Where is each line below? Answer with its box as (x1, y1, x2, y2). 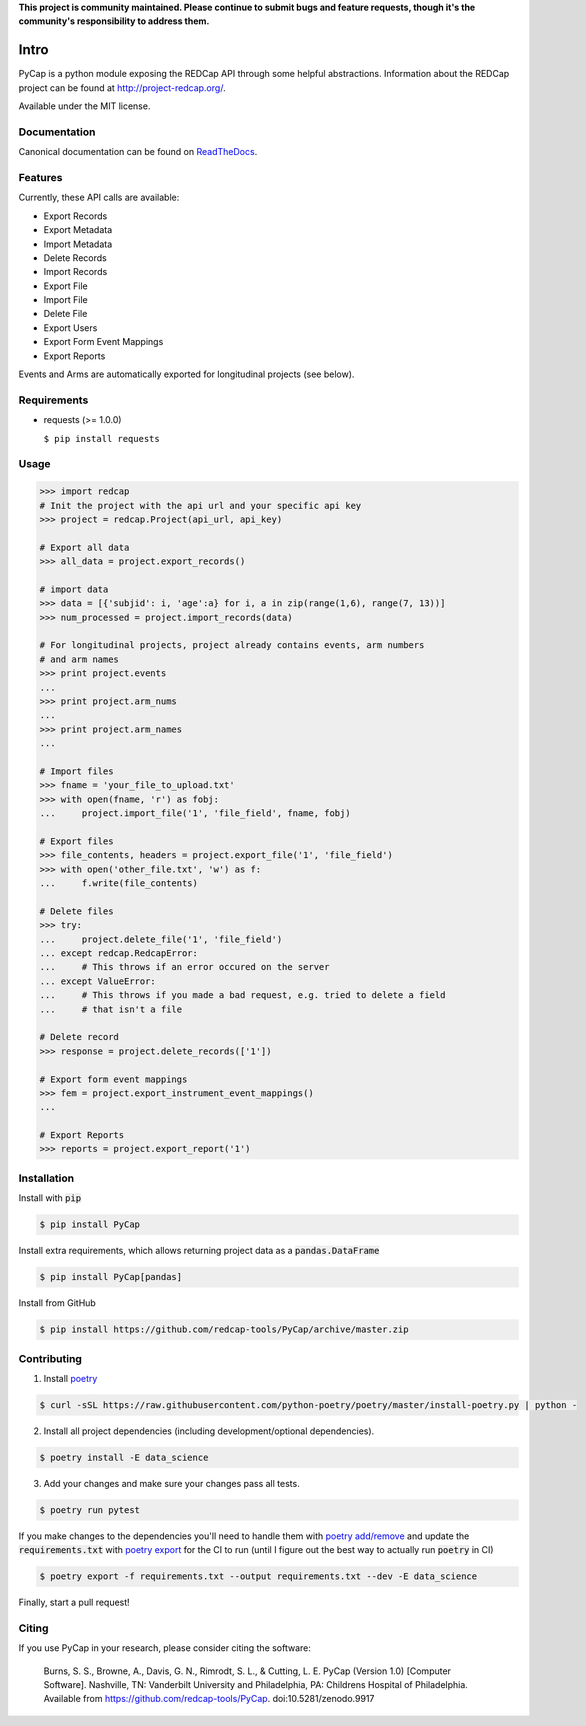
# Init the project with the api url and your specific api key (39, 500, 362, 511)
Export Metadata (43, 224, 113, 236)
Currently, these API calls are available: (18, 191, 180, 204)
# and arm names (39, 653, 120, 665)
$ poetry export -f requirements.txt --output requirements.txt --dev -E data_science (39, 1571, 478, 1582)
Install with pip (18, 1192, 82, 1204)
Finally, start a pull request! (18, 1596, 130, 1609)
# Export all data (39, 541, 130, 553)
